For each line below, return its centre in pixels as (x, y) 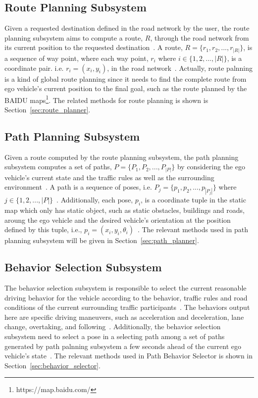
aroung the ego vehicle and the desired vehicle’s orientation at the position (118, 220)
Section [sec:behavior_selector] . (52, 365)
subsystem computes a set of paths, (58, 167)
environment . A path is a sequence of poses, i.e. (78, 187)
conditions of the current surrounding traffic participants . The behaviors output (127, 307)
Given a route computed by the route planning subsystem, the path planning (122, 157)
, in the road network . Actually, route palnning (180, 68)
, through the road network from (200, 37)
